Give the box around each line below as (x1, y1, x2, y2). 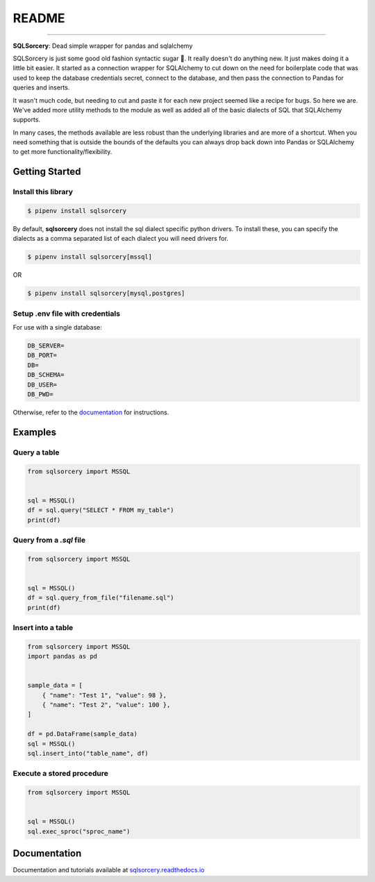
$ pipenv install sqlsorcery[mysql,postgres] (27, 289, 185, 298)
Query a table (12, 448, 60, 457)
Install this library (12, 187, 73, 197)
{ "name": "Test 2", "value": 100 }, (42, 701, 171, 709)
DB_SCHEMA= (27, 371, 65, 379)
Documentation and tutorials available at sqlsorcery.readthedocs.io (12, 866, 205, 874)
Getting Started (12, 166, 81, 178)
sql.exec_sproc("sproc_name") (27, 827, 131, 836)
